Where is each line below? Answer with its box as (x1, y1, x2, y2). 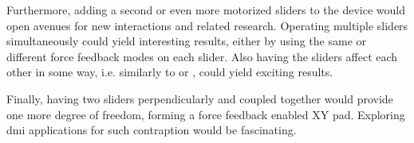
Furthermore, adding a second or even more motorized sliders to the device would (6, 2, 406, 17)
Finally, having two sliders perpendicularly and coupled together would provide (6, 90, 393, 106)
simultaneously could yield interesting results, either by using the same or (6, 33, 367, 49)
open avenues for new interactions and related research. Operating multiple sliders (6, 17, 408, 33)
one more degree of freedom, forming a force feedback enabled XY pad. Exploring (6, 106, 405, 122)
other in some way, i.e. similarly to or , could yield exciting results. (6, 64, 333, 80)
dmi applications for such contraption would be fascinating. (6, 122, 297, 138)
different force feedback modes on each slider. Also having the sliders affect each (6, 48, 398, 64)
